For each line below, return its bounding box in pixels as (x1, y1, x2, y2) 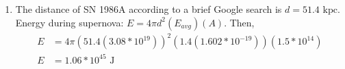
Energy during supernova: (15, 15, 124, 29)
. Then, (224, 15, 255, 29)
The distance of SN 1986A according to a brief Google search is (15, 2, 282, 16)
